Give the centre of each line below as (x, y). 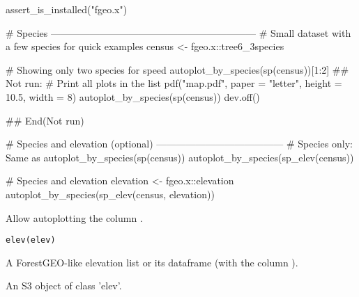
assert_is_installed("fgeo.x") (67, 9)
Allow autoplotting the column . (74, 217)
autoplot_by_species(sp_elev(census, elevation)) (110, 194)
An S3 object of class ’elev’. (64, 286)
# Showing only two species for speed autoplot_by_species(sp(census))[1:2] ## (177, 69)
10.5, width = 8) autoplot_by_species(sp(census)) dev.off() (133, 96)
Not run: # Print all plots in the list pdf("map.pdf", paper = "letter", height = (174, 83)
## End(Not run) (45, 120)
